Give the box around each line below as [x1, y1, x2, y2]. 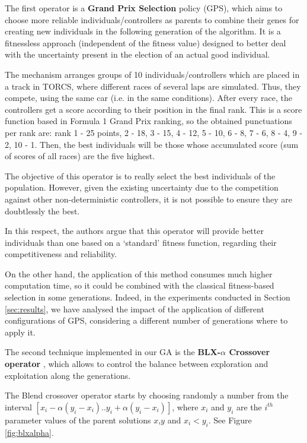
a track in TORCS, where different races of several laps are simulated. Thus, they [5, 80, 301, 92]
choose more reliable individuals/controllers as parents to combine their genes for [5, 13, 299, 26]
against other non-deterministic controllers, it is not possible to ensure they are [5, 192, 292, 205]
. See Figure [208, 413, 252, 426]
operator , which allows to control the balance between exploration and [5, 357, 268, 370]
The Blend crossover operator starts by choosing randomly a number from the [5, 389, 289, 401]
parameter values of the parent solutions [5, 413, 151, 426]
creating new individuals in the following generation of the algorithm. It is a [5, 25, 281, 37]
